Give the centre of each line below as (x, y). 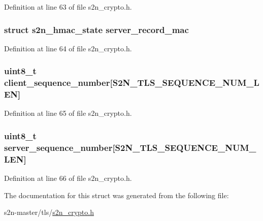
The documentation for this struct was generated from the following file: (117, 195)
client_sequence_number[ (58, 83)
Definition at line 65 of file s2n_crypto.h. (68, 113)
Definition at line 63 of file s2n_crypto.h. (68, 7)
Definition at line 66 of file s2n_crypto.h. (68, 178)
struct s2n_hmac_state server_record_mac (96, 29)
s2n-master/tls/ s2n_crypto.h (49, 212)
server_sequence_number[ (60, 147)
